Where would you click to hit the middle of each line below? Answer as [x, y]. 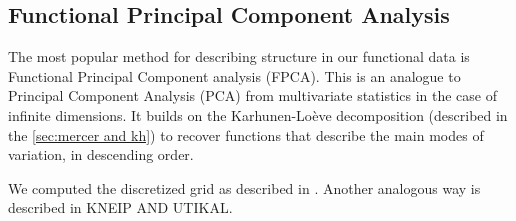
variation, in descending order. [101, 154]
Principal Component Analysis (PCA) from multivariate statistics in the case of [253, 95]
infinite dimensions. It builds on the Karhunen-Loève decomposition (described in [258, 114]
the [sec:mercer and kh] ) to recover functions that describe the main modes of [246, 134]
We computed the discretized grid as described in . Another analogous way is [244, 187]
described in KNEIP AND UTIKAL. [120, 207]
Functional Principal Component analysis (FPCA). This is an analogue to [234, 75]
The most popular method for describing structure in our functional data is [239, 56]
